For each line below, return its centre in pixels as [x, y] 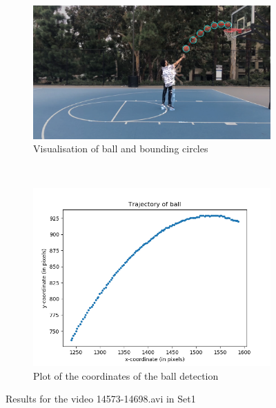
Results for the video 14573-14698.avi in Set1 [101, 399]
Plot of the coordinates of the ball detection [126, 375]
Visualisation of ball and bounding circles [121, 149]
